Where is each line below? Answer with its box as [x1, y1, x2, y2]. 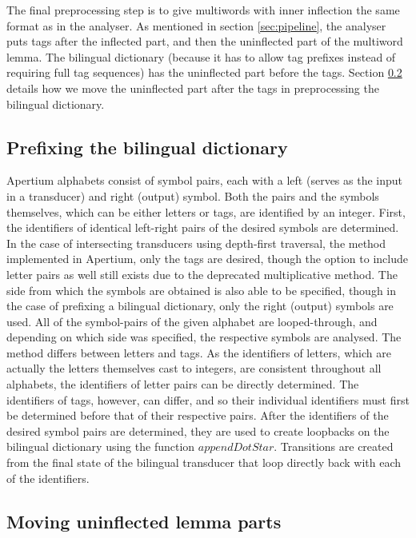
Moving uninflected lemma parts [6, 508, 282, 533]
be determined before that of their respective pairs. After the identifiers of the [6, 407, 389, 424]
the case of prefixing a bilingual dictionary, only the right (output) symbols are [6, 297, 394, 314]
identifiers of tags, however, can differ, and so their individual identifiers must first [6, 391, 410, 408]
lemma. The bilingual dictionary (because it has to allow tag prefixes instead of [6, 48, 396, 65]
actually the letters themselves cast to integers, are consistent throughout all [6, 360, 382, 377]
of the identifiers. [6, 469, 90, 486]
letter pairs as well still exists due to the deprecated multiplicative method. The [6, 265, 398, 282]
